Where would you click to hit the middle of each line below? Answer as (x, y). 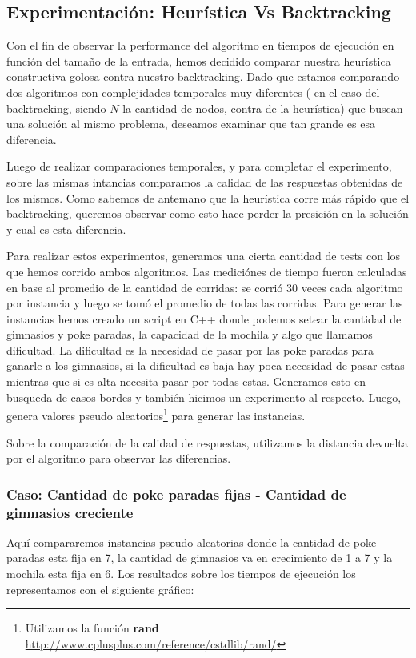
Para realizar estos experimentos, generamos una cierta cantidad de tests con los (204, 256)
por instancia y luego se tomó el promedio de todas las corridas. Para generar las (205, 303)
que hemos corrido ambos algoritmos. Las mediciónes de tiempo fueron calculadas (207, 271)
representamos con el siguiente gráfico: (100, 589)
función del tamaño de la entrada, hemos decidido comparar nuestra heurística (199, 60)
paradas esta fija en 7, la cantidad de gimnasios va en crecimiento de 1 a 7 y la (200, 558)
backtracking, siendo (56, 108)
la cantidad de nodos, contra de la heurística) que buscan (263, 108)
